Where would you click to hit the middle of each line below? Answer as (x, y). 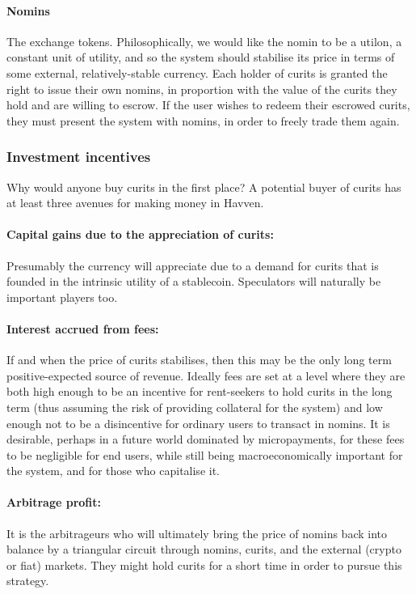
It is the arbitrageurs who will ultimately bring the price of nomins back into (197, 533)
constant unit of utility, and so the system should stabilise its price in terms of (201, 57)
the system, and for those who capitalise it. (113, 471)
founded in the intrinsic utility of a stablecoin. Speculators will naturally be (194, 281)
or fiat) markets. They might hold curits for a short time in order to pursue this (204, 564)
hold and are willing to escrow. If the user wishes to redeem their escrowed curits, (208, 105)
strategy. (28, 581)
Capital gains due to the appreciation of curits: (140, 234)
